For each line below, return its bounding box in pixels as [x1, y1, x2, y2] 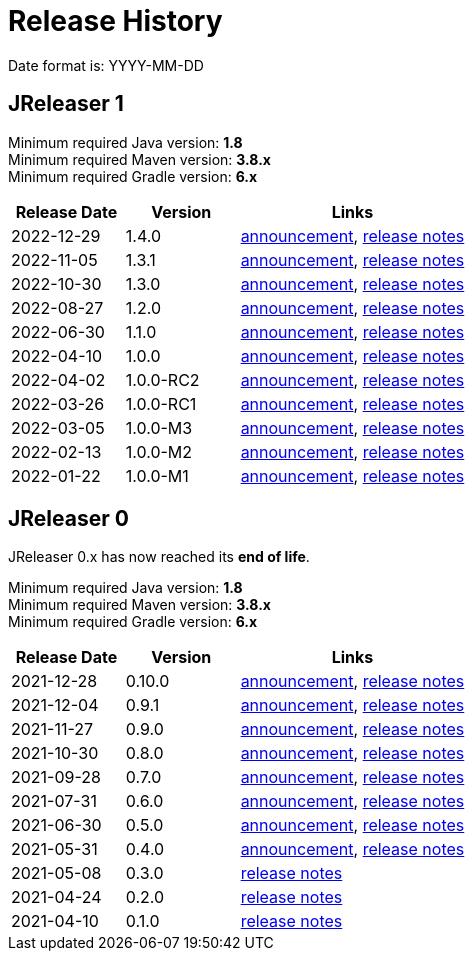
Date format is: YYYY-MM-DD [8, 56, 204, 74]
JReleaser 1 [8, 91, 124, 117]
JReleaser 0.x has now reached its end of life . [8, 548, 310, 566]
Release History [8, 4, 223, 38]
